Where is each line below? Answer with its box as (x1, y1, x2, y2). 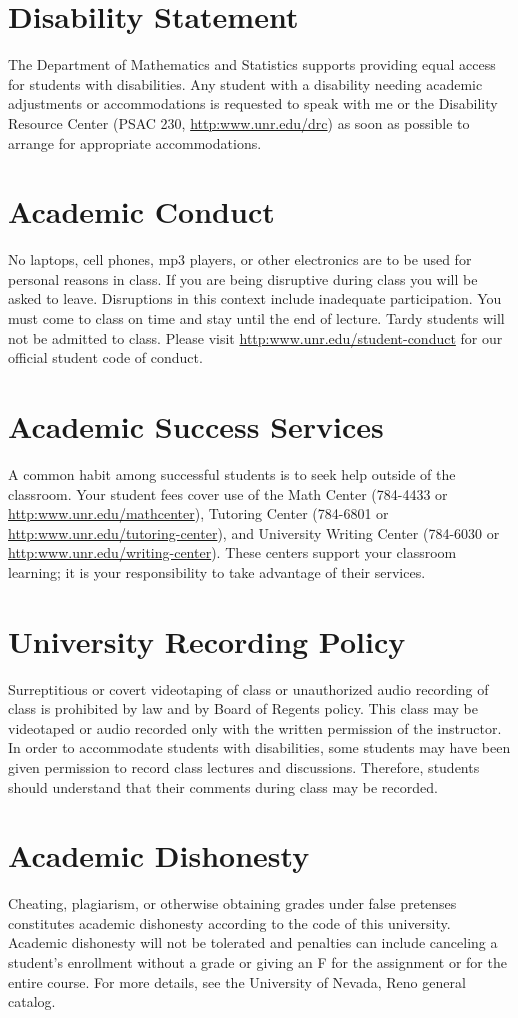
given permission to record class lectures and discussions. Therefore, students (8, 756, 480, 777)
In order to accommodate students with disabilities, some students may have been (8, 737, 511, 758)
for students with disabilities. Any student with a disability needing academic (8, 73, 483, 94)
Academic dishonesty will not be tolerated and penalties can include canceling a (8, 932, 498, 953)
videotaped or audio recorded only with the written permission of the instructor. (8, 717, 502, 738)
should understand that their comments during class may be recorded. (8, 776, 438, 797)
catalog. (8, 991, 56, 1012)
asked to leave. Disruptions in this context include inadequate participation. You (8, 288, 502, 309)
